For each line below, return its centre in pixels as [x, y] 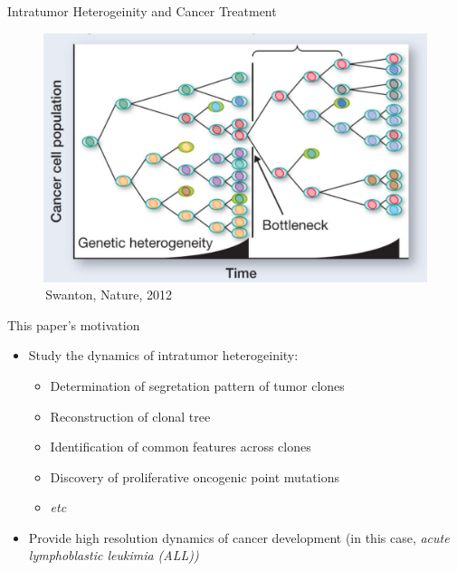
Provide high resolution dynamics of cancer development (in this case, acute [239, 537]
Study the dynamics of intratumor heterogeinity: [163, 355]
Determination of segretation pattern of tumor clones [197, 385]
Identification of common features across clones [181, 447]
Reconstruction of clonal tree [130, 416]
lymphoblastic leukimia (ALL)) [114, 555]
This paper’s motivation [74, 324]
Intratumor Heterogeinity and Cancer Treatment [142, 11]
